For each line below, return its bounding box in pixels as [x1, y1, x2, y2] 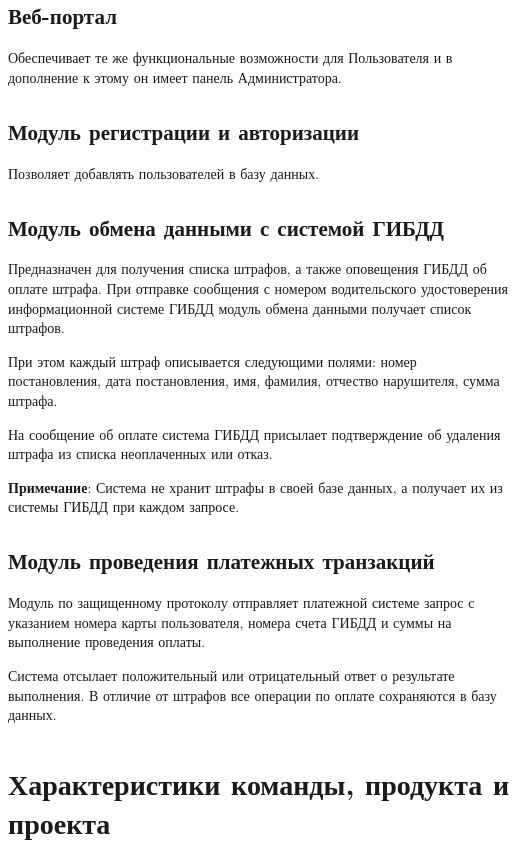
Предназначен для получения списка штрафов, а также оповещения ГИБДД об [8, 258, 487, 279]
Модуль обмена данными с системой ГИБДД [8, 211, 445, 242]
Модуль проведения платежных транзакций [8, 545, 435, 576]
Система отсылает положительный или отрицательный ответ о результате [8, 664, 455, 685]
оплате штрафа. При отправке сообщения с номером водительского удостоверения [8, 277, 509, 298]
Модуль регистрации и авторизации [8, 115, 360, 146]
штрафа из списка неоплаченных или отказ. [8, 443, 273, 464]
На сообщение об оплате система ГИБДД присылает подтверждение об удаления [8, 423, 501, 444]
